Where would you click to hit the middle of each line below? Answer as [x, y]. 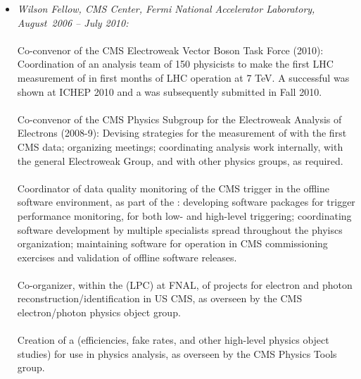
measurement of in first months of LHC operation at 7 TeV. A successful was [183, 77]
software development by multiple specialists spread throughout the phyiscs [180, 229]
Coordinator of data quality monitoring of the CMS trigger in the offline [173, 188]
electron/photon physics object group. [99, 312]
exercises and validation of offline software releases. [127, 257]
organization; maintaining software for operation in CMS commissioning [172, 243]
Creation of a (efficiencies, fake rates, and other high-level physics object [173, 340]
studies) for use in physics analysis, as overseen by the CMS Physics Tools [177, 353]
